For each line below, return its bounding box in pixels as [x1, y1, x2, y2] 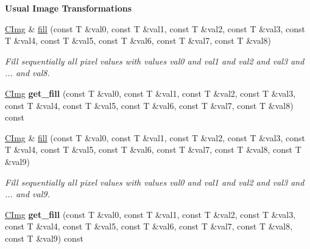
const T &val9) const [5, 231, 83, 244]
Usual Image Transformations [5, 2, 132, 14]
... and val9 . [5, 188, 50, 200]
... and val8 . [5, 66, 50, 79]
